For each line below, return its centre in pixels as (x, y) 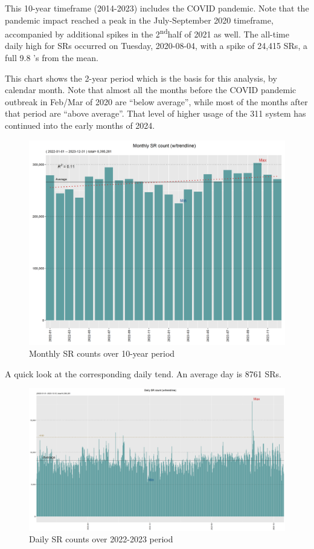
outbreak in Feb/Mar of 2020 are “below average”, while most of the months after (156, 101)
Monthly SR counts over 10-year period (102, 353)
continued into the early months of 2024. (80, 125)
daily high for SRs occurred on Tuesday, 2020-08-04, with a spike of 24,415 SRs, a (156, 46)
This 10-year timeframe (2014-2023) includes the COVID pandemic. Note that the (157, 8)
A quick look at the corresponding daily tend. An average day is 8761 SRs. (143, 373)
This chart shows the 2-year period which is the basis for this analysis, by (141, 78)
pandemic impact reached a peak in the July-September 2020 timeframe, (139, 20)
